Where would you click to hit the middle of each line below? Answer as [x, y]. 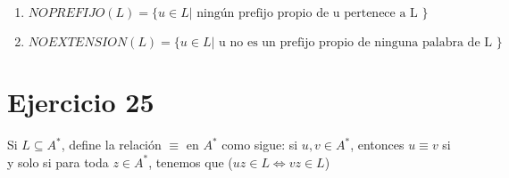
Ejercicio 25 [81, 102]
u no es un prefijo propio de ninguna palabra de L [356, 43]
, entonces [377, 145]
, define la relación [111, 145]
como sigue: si [260, 145]
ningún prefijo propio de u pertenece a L [307, 13]
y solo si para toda [58, 162]
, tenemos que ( [191, 162]
